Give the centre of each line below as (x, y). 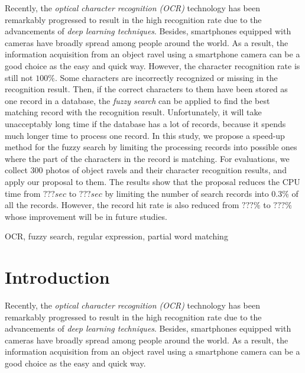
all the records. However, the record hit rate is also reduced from (122, 205)
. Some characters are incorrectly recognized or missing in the (166, 77)
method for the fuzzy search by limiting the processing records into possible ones (151, 147)
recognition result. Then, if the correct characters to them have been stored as (146, 89)
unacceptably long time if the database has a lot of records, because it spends (145, 123)
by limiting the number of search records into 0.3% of (202, 193)
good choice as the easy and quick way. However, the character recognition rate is (152, 65)
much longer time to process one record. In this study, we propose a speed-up (145, 135)
